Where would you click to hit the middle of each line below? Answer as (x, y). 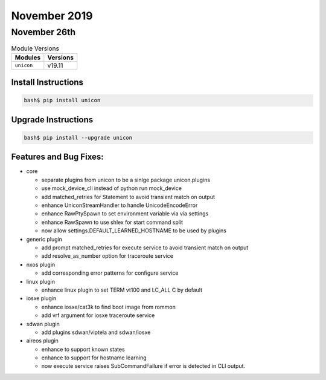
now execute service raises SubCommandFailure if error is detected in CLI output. (143, 366)
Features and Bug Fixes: (57, 157)
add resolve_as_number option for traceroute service (107, 256)
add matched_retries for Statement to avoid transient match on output (128, 197)
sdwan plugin (43, 324)
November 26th (43, 32)
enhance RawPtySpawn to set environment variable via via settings (125, 214)
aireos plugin (42, 341)
